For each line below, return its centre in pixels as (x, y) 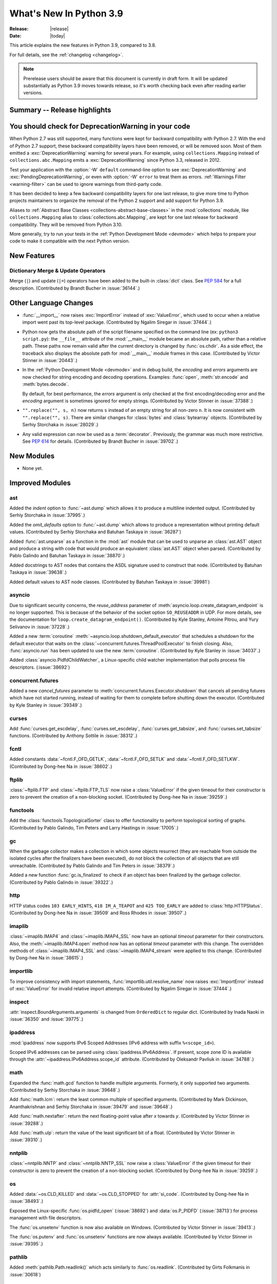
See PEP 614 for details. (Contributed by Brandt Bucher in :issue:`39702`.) (100, 441)
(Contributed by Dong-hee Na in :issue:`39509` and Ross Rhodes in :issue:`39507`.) (98, 913)
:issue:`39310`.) (26, 1140)
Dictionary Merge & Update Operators (57, 271)
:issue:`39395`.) (26, 1244)
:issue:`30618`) (25, 1274)
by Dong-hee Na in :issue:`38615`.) (46, 958)
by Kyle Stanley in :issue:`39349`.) (46, 705)
